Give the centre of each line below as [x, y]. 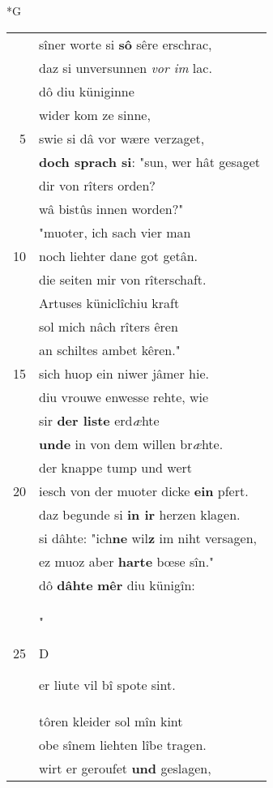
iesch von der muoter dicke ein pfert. [144, 490]
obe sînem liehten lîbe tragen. [123, 744]
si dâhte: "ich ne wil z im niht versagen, [148, 537]
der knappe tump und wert [116, 467]
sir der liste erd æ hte [99, 420]
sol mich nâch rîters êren [109, 326]
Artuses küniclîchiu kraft [109, 302]
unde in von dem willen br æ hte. [131, 443]
